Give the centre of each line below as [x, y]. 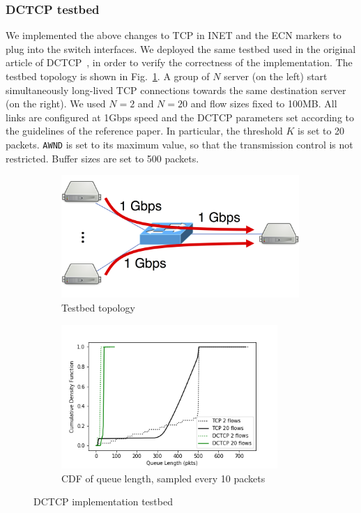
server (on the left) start [276, 76]
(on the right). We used [56, 104]
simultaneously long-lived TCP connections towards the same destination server [176, 90]
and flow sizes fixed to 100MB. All [264, 104]
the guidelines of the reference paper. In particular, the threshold [144, 131]
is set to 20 [321, 131]
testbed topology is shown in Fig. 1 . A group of [108, 76]
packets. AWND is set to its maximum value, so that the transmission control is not [179, 144]
